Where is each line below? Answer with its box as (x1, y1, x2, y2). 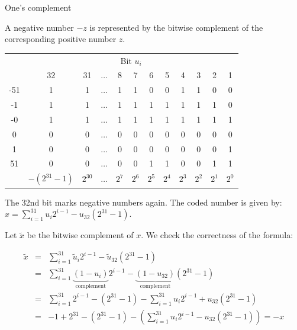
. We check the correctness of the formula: (141, 229, 293, 241)
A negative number (5, 21, 74, 33)
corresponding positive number (5, 33, 117, 45)
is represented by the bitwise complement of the (89, 21, 263, 33)
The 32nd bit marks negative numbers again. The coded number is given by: (5, 196, 282, 208)
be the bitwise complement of (27, 229, 134, 241)
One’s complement (5, 1, 72, 13)
